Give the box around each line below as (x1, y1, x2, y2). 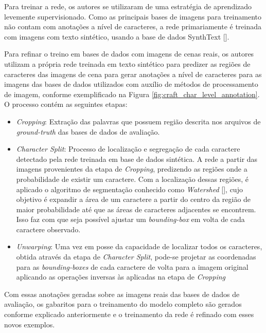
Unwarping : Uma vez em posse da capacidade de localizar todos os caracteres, (16, 241, 262, 252)
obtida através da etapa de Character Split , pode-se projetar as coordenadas (16, 251, 256, 262)
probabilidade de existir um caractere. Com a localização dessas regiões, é (16, 173, 249, 184)
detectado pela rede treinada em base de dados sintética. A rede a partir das (16, 153, 258, 164)
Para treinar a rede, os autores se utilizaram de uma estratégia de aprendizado (4, 1, 252, 11)
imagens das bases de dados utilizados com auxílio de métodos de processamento (4, 79, 258, 89)
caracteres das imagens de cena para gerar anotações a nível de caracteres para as (4, 68, 262, 79)
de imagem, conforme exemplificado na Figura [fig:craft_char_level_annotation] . (4, 88, 260, 99)
